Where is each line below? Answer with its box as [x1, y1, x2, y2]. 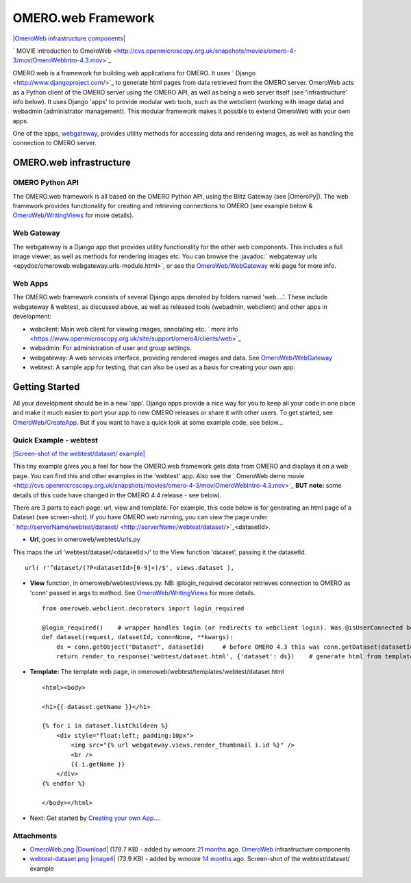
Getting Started [12, 381, 80, 393]
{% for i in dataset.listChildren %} [42, 722, 169, 730]
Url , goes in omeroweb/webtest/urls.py [29, 535, 140, 544]
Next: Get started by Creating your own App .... [29, 814, 161, 822]
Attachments [12, 831, 58, 841]
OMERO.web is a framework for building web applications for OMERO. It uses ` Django [12, 69, 256, 77]
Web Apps [12, 279, 49, 288]
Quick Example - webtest [12, 435, 99, 445]
